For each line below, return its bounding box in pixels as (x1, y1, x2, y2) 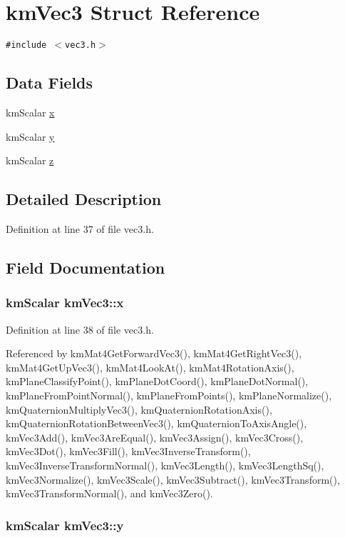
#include (6, 40, 47, 51)
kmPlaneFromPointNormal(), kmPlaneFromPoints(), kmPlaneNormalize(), (6, 387, 332, 402)
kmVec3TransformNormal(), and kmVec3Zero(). (6, 486, 213, 501)
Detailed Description (6, 188, 162, 210)
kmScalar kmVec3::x (6, 294, 124, 312)
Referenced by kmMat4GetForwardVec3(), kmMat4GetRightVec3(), (6, 346, 302, 361)
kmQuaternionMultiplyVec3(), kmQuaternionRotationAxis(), (6, 402, 272, 417)
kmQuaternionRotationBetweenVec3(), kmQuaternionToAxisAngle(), (6, 416, 307, 431)
